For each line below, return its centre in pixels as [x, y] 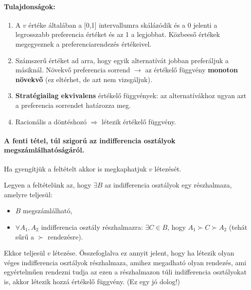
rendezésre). [65, 236]
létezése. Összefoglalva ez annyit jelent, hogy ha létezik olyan [143, 253]
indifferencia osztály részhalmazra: [92, 227]
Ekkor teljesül [25, 253]
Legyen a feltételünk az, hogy [48, 185]
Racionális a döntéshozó [51, 121]
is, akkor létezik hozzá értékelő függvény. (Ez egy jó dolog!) [92, 281]
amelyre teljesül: [28, 194]
